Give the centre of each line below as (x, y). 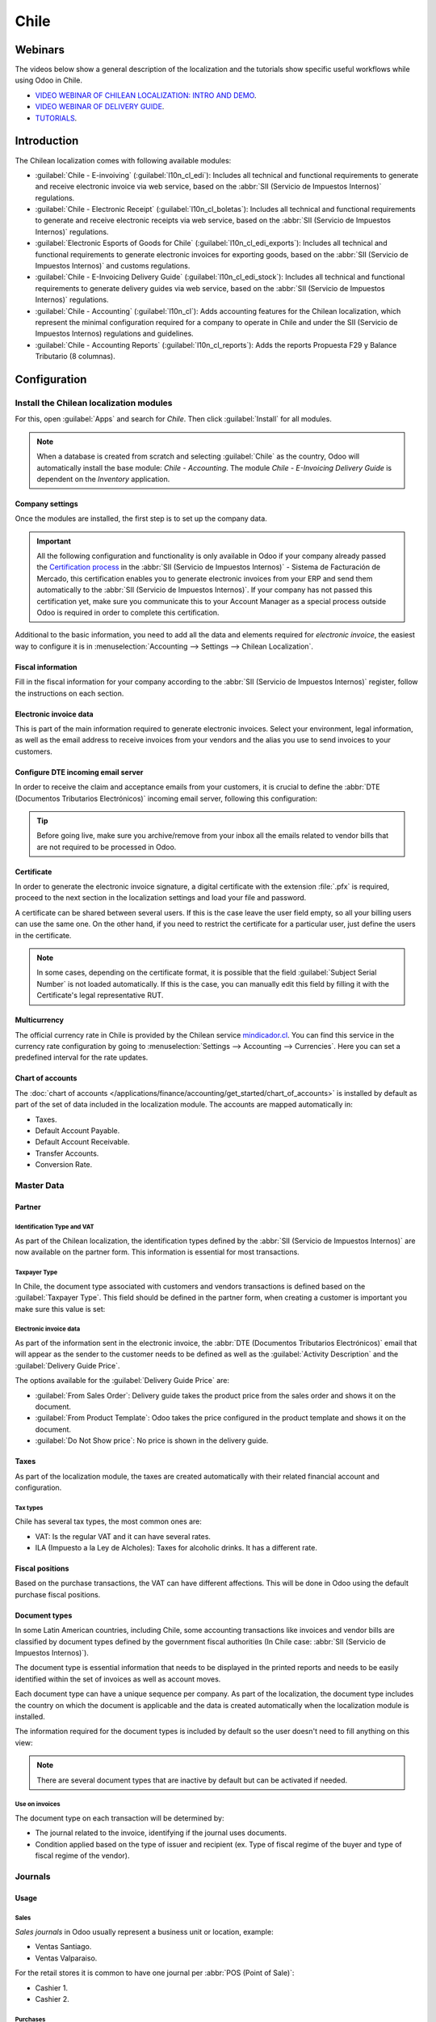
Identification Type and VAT (55, 1227)
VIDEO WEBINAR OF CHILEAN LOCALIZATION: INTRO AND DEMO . (146, 95)
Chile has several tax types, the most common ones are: (108, 1521)
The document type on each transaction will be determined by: (119, 1818)
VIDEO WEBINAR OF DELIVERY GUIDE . (100, 107)
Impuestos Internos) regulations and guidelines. (114, 334)
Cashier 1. (52, 1988)
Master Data (40, 1185)
